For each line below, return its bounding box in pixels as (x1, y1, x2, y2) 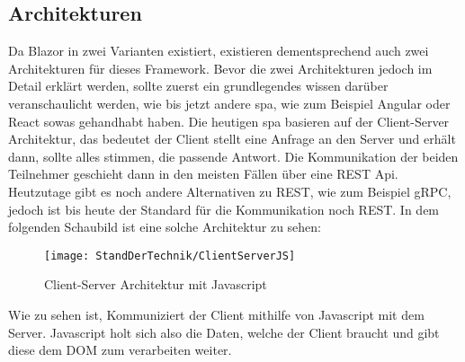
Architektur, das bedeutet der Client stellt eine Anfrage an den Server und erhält (8, 129, 456, 148)
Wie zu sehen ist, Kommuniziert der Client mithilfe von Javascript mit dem (8, 305, 425, 323)
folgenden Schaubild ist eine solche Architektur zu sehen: (8, 217, 321, 236)
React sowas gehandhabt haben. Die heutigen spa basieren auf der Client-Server (8, 111, 450, 130)
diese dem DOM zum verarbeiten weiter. (8, 340, 232, 359)
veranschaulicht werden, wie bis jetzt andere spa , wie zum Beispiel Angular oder (8, 93, 451, 112)
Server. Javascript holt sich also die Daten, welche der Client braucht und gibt (8, 322, 440, 341)
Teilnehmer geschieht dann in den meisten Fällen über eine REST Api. (8, 164, 398, 183)
